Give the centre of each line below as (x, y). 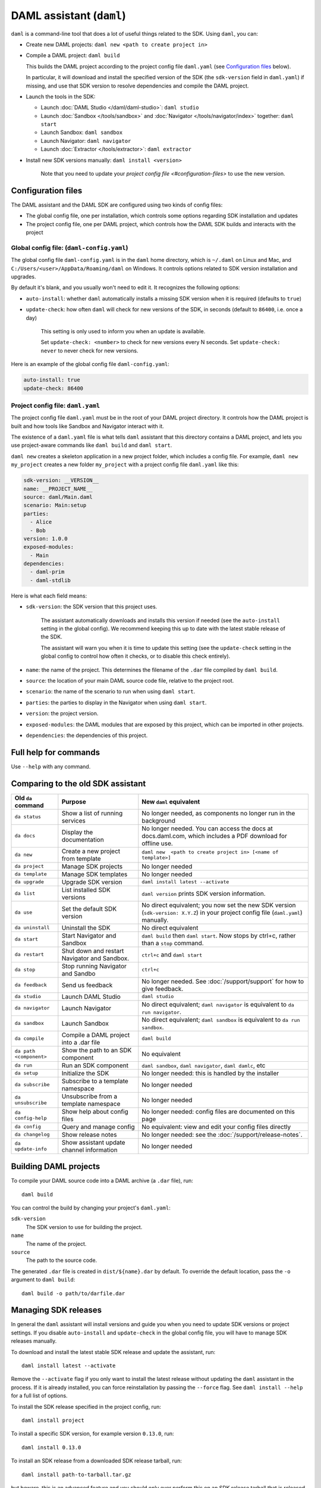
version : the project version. (62, 714)
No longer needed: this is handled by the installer (210, 1073)
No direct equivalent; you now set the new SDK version (219, 905)
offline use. (158, 843)
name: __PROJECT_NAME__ (58, 489)
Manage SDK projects (92, 866)
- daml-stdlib (51, 580)
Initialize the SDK (85, 1073)
